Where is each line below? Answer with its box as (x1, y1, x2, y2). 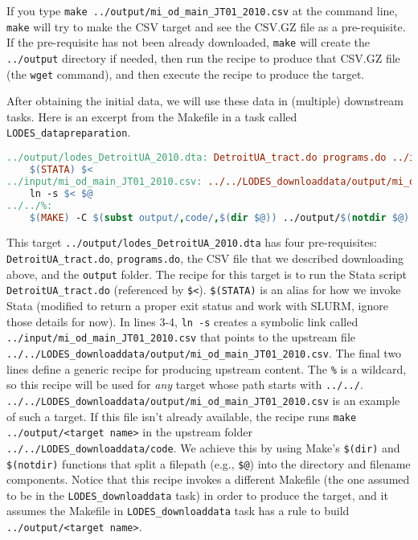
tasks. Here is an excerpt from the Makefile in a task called (6, 108, 297, 125)
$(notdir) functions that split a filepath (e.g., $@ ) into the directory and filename (6, 455, 411, 472)
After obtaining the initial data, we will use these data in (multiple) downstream (6, 92, 404, 109)
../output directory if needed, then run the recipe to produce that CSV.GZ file (6, 49, 400, 66)
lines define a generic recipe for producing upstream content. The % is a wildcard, (6, 360, 407, 377)
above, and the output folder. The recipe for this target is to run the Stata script (6, 265, 408, 282)
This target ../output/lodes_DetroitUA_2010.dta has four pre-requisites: (6, 234, 377, 251)
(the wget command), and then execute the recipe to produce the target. (6, 65, 365, 82)
